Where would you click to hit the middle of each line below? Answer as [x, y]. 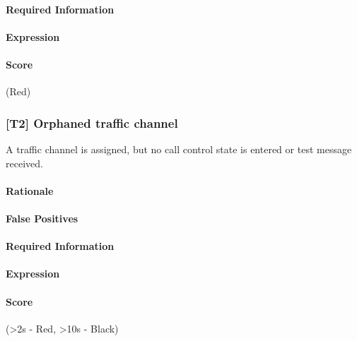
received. [24, 163]
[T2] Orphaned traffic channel [92, 122]
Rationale [30, 190]
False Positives [42, 218]
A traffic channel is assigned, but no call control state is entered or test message [179, 149]
